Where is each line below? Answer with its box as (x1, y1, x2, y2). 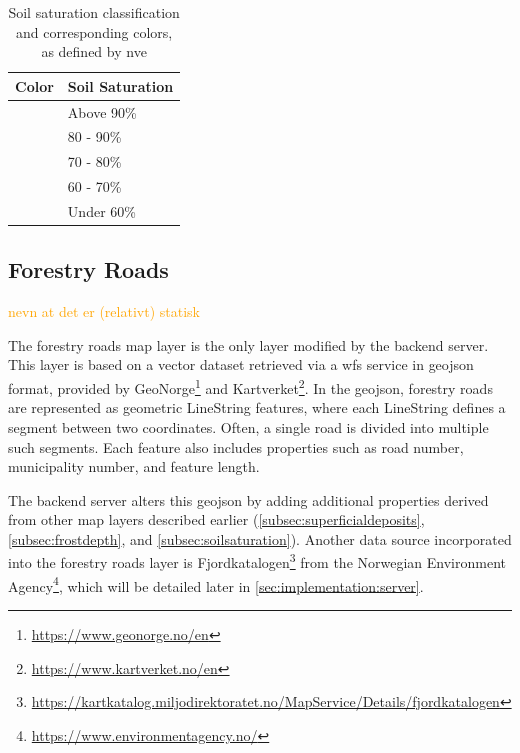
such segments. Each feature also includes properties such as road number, (8, 436, 464, 457)
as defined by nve (41, 41, 147, 62)
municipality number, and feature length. (8, 456, 260, 477)
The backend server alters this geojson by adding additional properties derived (8, 489, 489, 510)
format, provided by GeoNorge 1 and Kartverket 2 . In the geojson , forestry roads (8, 375, 493, 398)
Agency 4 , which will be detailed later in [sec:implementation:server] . (8, 572, 424, 596)
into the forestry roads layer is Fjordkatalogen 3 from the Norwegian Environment (8, 549, 506, 573)
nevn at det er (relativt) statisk (8, 301, 200, 322)
